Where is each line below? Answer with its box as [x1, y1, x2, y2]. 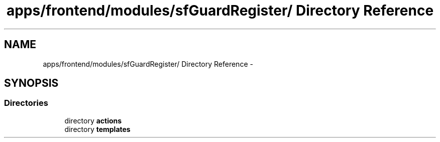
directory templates [64, 124, 131, 133]
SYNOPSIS [4, 77, 59, 90]
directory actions [64, 116, 122, 125]
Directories [4, 98, 48, 108]
